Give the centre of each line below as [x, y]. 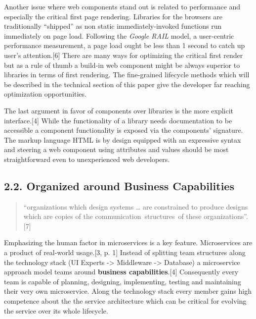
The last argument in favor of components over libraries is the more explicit [119, 110]
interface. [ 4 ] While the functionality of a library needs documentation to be [118, 120]
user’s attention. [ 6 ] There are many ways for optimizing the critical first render [124, 55]
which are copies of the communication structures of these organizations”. [136, 216]
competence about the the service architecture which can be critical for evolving [125, 301]
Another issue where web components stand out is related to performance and [122, 6]
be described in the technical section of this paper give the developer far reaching [127, 84]
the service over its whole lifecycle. [56, 310]
